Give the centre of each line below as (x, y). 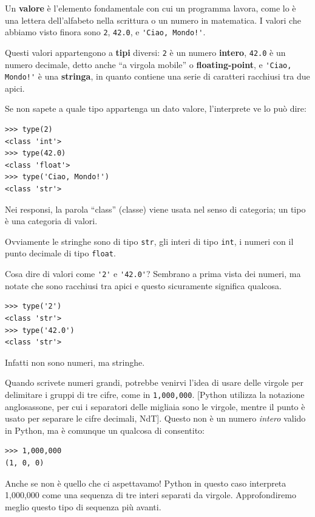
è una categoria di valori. (51, 221)
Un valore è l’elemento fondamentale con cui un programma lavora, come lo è (151, 8)
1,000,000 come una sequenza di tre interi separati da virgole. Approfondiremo (151, 495)
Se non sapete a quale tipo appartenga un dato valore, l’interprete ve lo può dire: (156, 108)
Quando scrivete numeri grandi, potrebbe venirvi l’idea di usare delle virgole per (154, 382)
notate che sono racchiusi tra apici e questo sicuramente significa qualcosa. (143, 285)
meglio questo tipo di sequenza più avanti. (83, 506)
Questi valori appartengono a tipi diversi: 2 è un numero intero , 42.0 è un (145, 52)
